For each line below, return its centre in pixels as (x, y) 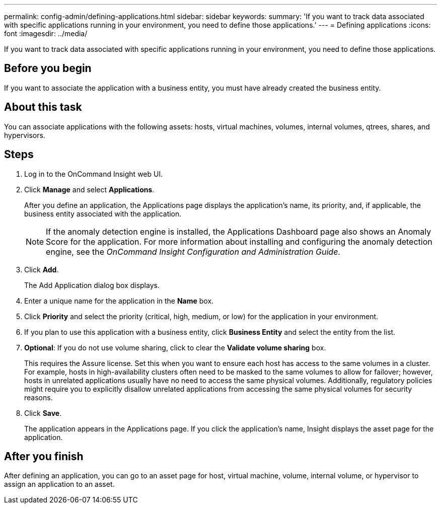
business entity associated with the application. (103, 213)
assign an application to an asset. (59, 484)
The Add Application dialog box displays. (92, 285)
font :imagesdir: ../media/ (46, 33)
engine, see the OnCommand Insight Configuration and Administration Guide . (193, 251)
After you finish (44, 456)
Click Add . (42, 269)
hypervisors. (25, 135)
